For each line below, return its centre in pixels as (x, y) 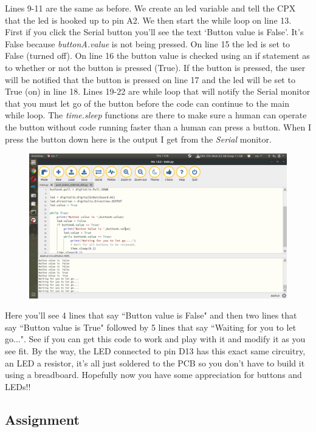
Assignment (42, 419)
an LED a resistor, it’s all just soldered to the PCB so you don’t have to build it (155, 363)
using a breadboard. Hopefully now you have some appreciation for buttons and (153, 375)
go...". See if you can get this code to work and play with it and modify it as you (155, 339)
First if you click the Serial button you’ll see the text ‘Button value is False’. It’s (154, 32)
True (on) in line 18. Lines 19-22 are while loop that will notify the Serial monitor (158, 91)
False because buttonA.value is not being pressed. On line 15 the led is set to (148, 43)
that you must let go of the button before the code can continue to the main (147, 103)
